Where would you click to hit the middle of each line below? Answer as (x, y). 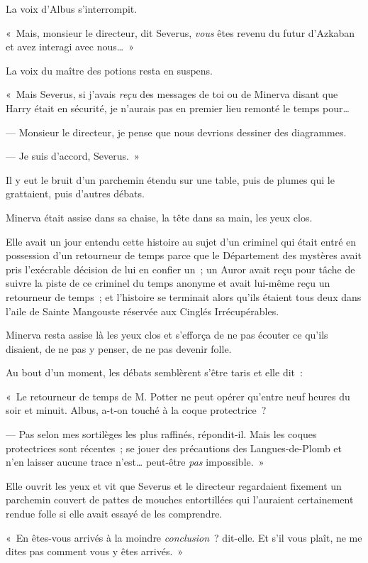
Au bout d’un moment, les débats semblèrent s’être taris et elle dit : (154, 372)
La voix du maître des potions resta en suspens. (109, 70)
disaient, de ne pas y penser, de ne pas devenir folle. (119, 348)
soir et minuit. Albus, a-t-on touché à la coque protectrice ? (136, 410)
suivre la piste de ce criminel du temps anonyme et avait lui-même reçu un (168, 283)
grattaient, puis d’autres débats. (75, 193)
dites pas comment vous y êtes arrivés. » (95, 551)
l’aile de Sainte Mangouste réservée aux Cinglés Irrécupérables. (143, 311)
